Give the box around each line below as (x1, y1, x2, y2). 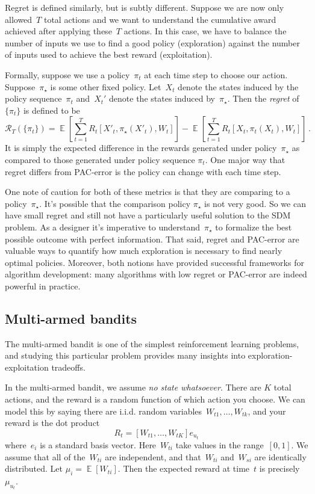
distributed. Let (5, 462, 63, 475)
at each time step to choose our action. (144, 68, 288, 81)
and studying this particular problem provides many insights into (5, 349, 246, 362)
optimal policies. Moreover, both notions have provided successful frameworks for (5, 256, 304, 268)
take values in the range (175, 438, 264, 451)
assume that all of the (5, 450, 86, 463)
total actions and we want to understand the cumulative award (43, 13, 276, 25)
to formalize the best (215, 220, 292, 233)
